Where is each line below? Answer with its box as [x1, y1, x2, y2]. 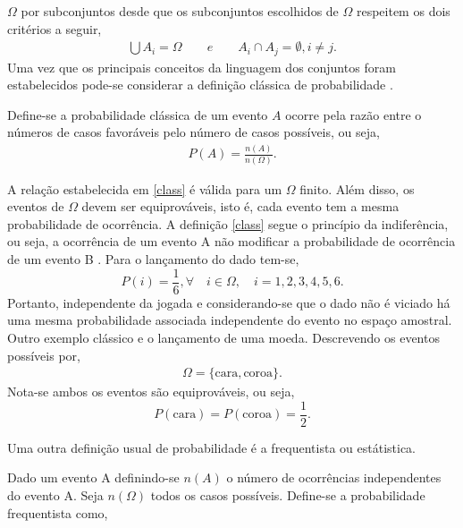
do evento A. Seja [7, 485, 104, 504]
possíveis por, [7, 345, 80, 364]
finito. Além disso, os [299, 179, 415, 198]
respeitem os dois [356, 2, 450, 20]
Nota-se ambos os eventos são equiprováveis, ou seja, [7, 382, 295, 401]
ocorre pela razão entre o [285, 105, 422, 123]
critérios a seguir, [7, 19, 102, 38]
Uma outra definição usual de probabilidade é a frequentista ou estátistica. [7, 438, 417, 456]
